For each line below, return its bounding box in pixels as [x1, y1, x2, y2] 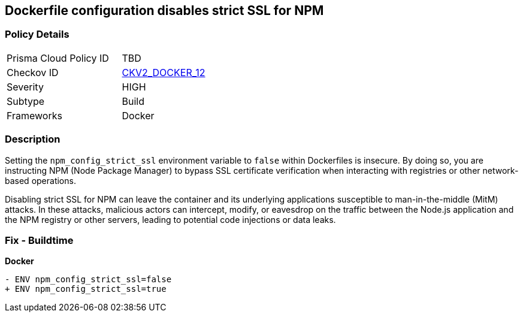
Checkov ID [7, 66, 59, 79]
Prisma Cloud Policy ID [7, 52, 109, 64]
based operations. [5, 175, 76, 186]
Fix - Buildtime [5, 234, 74, 246]
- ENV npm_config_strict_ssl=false [5, 274, 172, 285]
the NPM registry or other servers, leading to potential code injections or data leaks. [5, 214, 336, 225]
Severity [7, 80, 44, 93]
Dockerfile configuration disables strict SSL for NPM [5, 3, 324, 18]
